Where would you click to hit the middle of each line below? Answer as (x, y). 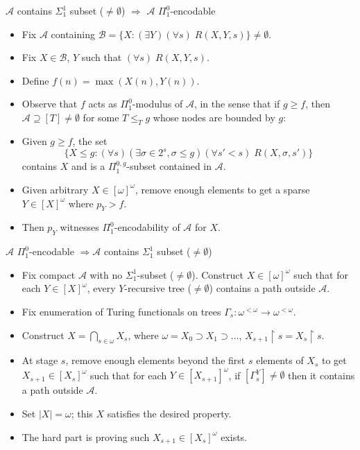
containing (73, 34)
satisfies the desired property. (169, 413)
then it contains (322, 375)
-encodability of (147, 227)
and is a (88, 166)
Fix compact (49, 274)
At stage (40, 360)
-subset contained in (169, 166)
